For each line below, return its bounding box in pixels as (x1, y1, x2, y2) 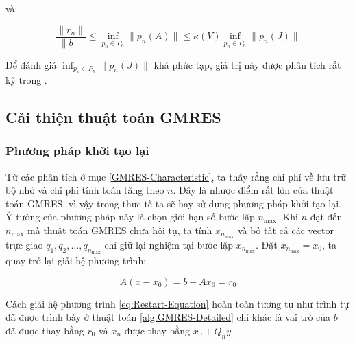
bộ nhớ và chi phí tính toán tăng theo (5, 183, 164, 197)
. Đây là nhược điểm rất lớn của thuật (173, 183, 334, 197)
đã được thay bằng (5, 323, 84, 337)
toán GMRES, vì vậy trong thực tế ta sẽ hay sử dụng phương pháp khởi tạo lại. (5, 196, 341, 210)
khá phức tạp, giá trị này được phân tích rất (154, 57, 341, 71)
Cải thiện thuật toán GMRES (5, 106, 221, 128)
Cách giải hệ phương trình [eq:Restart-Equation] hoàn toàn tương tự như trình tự (5, 296, 350, 310)
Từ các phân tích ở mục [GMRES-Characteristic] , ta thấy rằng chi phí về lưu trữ (5, 169, 346, 183)
